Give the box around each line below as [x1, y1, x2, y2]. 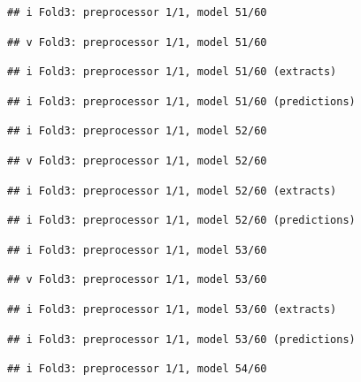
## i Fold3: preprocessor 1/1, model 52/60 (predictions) [7, 214, 356, 227]
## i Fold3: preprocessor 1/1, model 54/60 [7, 363, 267, 376]
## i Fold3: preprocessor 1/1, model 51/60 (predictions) [7, 95, 356, 108]
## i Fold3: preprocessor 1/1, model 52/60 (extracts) [7, 184, 337, 197]
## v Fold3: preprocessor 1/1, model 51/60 [7, 35, 267, 49]
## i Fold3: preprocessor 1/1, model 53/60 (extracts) [7, 302, 337, 316]
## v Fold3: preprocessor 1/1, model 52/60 [7, 154, 267, 167]
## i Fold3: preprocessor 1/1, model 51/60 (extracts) [7, 65, 337, 79]
